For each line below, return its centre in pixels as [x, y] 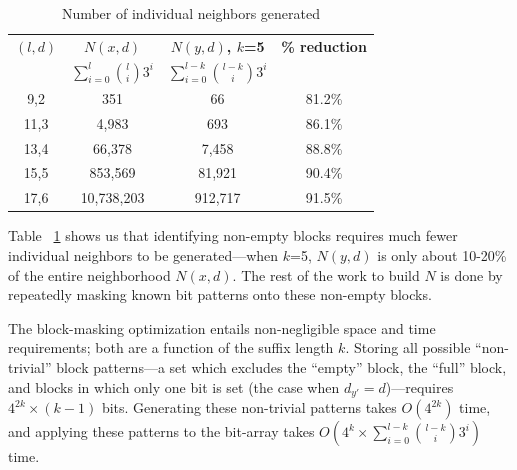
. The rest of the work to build [326, 274]
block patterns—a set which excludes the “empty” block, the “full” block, [281, 366]
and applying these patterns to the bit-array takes [161, 431]
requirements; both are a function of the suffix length [171, 347]
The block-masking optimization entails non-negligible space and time [222, 327]
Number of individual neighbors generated [190, 13]
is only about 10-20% [442, 255]
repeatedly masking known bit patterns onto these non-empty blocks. [220, 294]
